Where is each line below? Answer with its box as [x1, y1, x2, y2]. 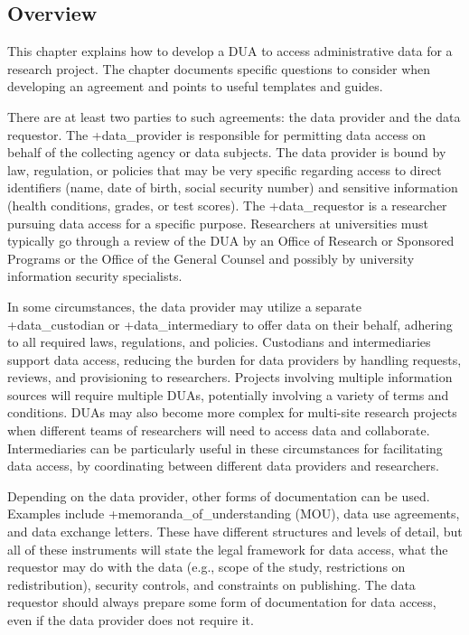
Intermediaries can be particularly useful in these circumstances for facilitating [7, 438, 443, 457]
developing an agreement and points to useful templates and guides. [7, 77, 383, 96]
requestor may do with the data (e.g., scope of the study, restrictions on [7, 557, 406, 576]
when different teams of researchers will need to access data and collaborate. [7, 421, 430, 440]
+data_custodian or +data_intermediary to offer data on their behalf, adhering [7, 314, 453, 333]
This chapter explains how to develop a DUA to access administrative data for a [7, 42, 453, 61]
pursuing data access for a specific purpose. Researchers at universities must [7, 213, 428, 232]
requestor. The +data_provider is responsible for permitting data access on [7, 125, 427, 144]
